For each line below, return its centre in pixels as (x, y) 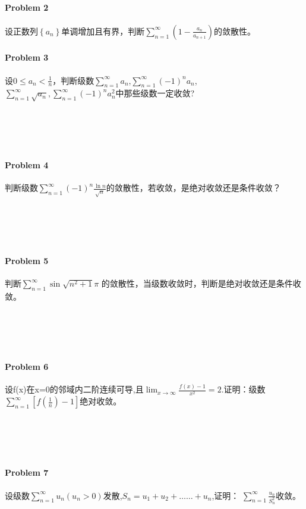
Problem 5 (27, 261)
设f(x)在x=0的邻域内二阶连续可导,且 (74, 389)
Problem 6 (27, 366)
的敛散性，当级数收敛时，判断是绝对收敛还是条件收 (201, 283)
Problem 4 (27, 165)
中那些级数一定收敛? (155, 93)
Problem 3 (27, 57)
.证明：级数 (243, 389)
